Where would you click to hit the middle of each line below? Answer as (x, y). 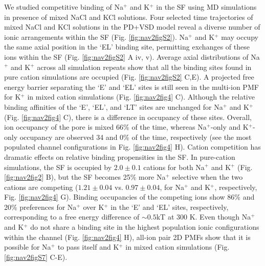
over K (94, 207)
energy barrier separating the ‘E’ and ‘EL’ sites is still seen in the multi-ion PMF (131, 87)
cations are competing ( (41, 187)
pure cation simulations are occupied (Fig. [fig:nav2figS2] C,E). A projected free (129, 77)
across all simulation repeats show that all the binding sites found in (144, 67)
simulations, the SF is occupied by (58, 167)
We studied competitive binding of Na (64, 7)
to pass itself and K (88, 247)
